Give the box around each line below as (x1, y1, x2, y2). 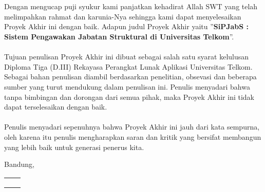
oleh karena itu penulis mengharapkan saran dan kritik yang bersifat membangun (4, 131, 261, 142)
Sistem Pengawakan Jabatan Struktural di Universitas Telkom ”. (4, 31, 234, 41)
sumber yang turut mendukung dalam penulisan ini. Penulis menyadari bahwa (4, 81, 250, 92)
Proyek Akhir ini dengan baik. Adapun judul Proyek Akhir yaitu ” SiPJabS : (4, 21, 249, 32)
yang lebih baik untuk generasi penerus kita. (4, 141, 144, 152)
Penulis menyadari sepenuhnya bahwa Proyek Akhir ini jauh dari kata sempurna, (4, 121, 260, 132)
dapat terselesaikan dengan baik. (4, 101, 107, 112)
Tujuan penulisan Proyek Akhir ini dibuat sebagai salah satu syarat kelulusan (4, 51, 249, 62)
